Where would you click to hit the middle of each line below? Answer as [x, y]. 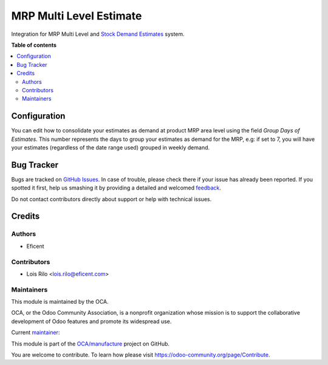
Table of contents [34, 45]
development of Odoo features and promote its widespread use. [91, 321]
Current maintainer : [36, 333]
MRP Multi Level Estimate [77, 16]
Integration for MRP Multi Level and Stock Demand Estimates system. [98, 34]
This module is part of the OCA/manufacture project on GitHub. [91, 344]
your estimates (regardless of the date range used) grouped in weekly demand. [111, 147]
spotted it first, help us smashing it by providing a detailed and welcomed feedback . [116, 188]
